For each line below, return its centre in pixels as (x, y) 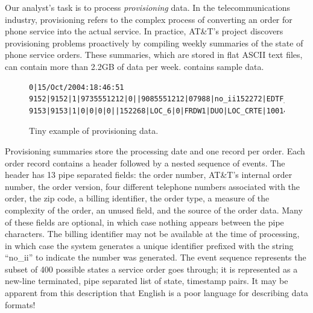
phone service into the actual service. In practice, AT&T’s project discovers (144, 31)
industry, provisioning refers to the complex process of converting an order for (149, 19)
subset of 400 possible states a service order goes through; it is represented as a (151, 269)
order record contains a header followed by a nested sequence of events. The (145, 163)
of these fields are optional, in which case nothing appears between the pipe (144, 222)
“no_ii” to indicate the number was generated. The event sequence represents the (156, 257)
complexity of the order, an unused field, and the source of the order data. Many (154, 210)
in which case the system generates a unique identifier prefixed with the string (149, 245)
